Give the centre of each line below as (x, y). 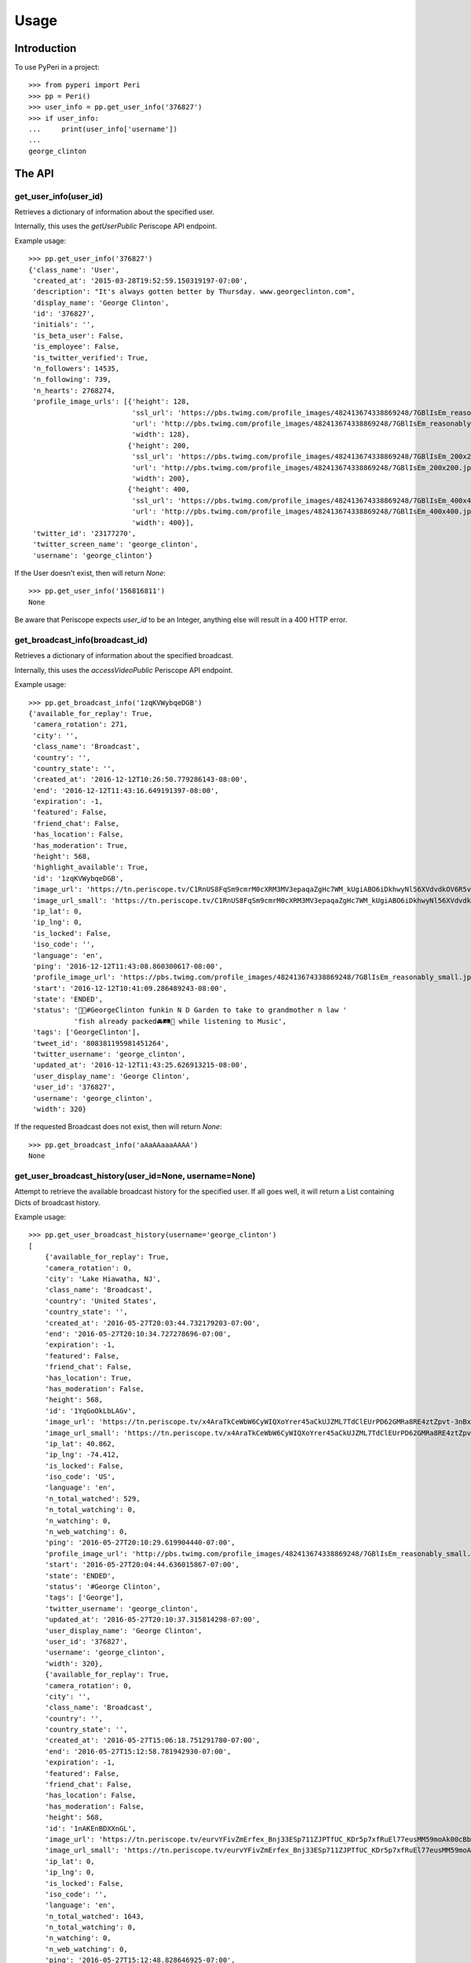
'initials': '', (64, 325)
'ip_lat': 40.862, (80, 1444)
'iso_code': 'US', (80, 1477)
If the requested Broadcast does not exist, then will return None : (118, 1127)
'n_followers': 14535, (76, 369)
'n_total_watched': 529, (92, 1499)
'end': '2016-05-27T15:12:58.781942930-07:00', (138, 1751)
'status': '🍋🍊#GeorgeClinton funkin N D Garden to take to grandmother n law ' (190, 1010)
